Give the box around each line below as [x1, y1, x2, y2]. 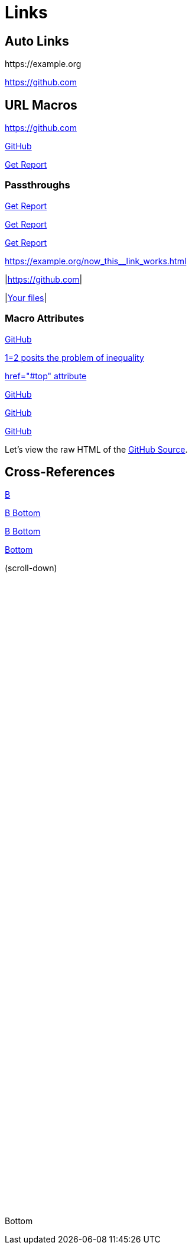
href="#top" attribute [5, 370, 87, 381]
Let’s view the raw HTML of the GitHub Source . [5, 444, 188, 454]
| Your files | [5, 292, 47, 303]
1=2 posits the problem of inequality [5, 352, 144, 363]
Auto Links [5, 33, 69, 49]
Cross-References [5, 464, 115, 479]
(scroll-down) [5, 563, 57, 574]
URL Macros [5, 97, 77, 113]
